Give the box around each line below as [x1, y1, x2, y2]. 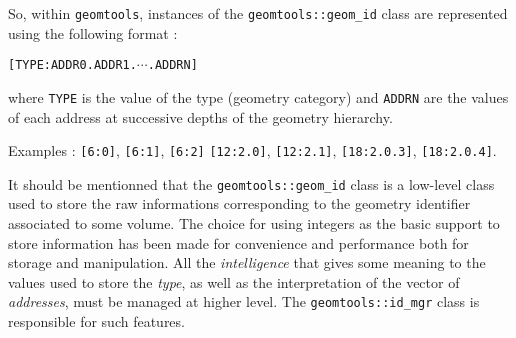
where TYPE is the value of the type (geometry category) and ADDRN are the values [8, 86, 509, 107]
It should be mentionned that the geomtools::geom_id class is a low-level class [8, 173, 495, 194]
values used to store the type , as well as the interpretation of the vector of [8, 271, 460, 292]
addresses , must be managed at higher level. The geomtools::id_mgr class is [8, 291, 480, 312]
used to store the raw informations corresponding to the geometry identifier [8, 193, 471, 214]
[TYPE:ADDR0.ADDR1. [8, 58, 137, 73]
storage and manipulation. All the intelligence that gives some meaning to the [8, 252, 486, 273]
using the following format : [8, 22, 178, 43]
